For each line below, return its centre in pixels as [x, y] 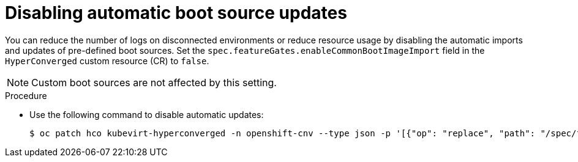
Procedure [26, 95]
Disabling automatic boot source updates [176, 13]
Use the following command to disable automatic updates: [147, 114]
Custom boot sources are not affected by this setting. [154, 82]
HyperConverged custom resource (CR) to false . [107, 61]
